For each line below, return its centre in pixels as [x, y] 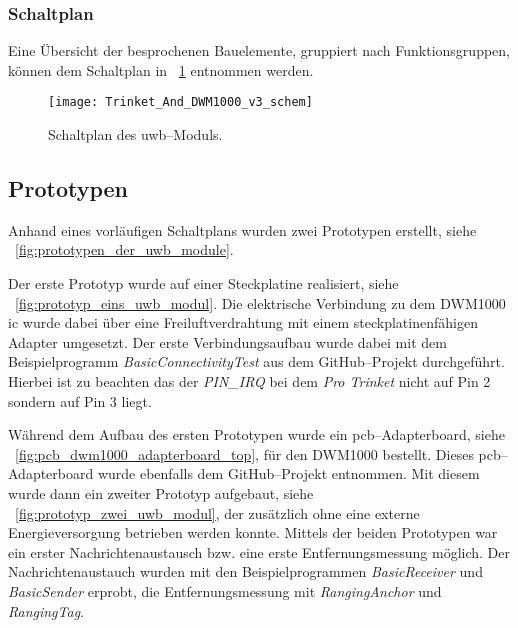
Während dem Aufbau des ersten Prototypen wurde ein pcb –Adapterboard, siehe [256, 434]
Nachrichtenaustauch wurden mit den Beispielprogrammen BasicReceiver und [245, 571]
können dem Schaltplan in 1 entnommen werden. [161, 69]
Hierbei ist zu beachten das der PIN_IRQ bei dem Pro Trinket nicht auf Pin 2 [249, 381]
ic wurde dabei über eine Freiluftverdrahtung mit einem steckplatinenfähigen [243, 322]
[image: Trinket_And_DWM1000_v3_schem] [180, 102]
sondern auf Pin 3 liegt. [80, 400]
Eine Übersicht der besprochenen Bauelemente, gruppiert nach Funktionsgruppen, [259, 50]
